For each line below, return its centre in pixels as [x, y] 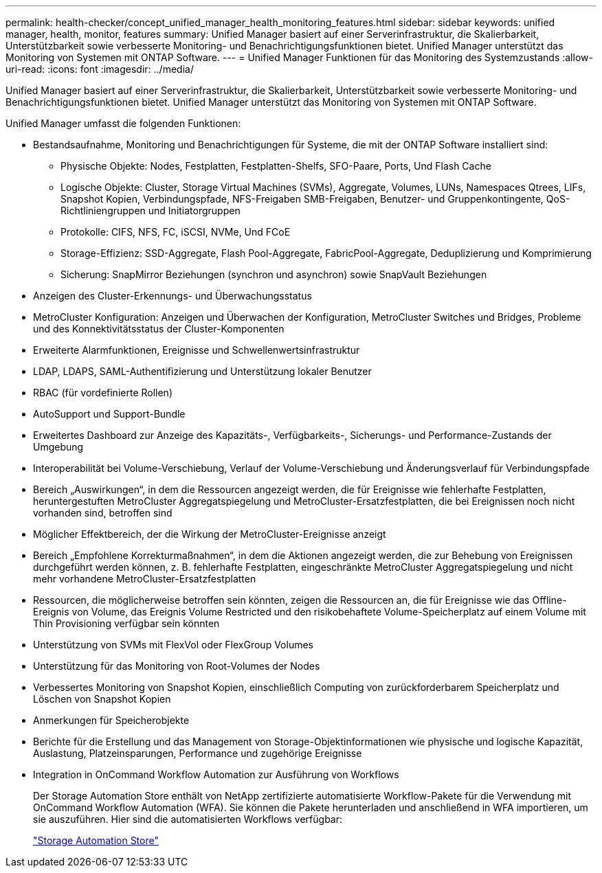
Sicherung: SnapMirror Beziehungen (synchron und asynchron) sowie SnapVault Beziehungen [274, 274]
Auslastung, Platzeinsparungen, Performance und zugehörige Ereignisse [198, 753]
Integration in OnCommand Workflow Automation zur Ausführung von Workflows [216, 774]
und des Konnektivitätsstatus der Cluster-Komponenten [159, 329]
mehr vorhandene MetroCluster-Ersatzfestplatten [145, 579]
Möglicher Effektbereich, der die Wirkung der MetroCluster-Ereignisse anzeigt [210, 534]
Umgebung [58, 447]
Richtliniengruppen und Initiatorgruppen [150, 211]
